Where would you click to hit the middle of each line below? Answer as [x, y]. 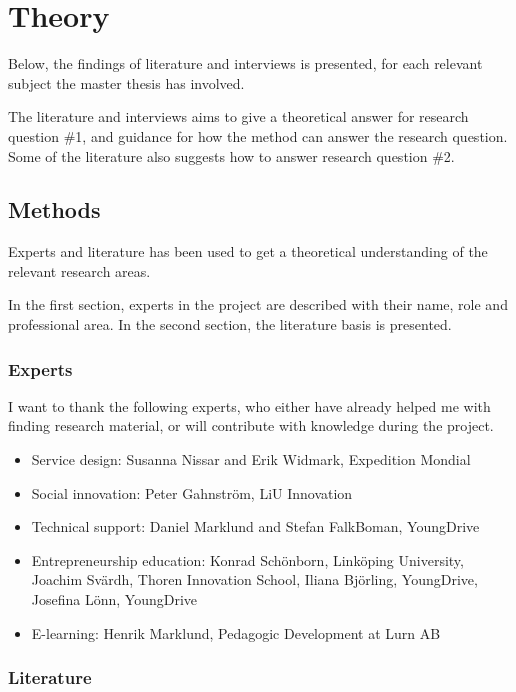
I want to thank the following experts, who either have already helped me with [249, 405]
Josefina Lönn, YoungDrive [114, 599]
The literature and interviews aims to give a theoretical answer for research [238, 116]
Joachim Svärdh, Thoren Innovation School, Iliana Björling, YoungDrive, [254, 579]
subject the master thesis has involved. [126, 82]
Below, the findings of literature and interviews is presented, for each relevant [245, 63]
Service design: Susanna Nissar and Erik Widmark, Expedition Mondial [251, 459]
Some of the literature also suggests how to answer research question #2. [231, 155]
